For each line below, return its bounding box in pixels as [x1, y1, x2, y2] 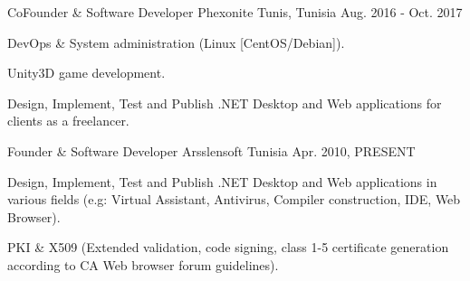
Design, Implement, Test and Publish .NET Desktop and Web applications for [7, 93, 442, 112]
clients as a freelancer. [7, 111, 129, 130]
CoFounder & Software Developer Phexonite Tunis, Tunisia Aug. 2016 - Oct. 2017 [7, 3, 463, 21]
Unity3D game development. [7, 63, 166, 82]
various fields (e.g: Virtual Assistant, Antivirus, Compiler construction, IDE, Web [7, 190, 461, 209]
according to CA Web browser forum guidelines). [7, 255, 279, 274]
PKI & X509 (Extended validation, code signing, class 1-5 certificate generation [7, 238, 449, 257]
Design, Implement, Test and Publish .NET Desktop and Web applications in [7, 172, 437, 191]
